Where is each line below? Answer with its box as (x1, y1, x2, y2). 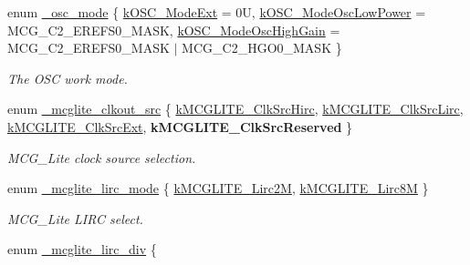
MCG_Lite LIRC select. (7, 209, 143, 228)
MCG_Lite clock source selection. (7, 148, 196, 167)
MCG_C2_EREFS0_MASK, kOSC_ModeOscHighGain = (7, 20, 340, 39)
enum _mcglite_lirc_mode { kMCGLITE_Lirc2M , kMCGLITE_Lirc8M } (7, 178, 429, 198)
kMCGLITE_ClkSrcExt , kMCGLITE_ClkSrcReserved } (7, 117, 353, 136)
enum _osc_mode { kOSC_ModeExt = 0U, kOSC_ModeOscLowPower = (7, 3, 426, 21)
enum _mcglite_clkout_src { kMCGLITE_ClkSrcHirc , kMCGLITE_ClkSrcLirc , (7, 99, 464, 118)
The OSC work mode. (7, 68, 128, 87)
